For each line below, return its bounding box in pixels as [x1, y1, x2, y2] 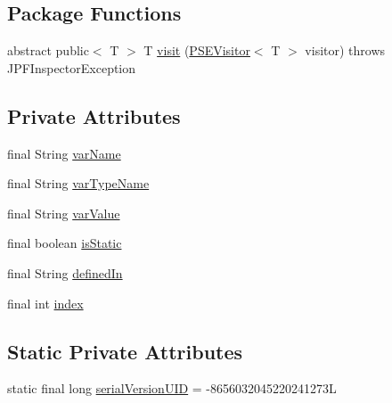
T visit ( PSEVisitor [143, 41, 250, 60]
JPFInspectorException [7, 58, 136, 77]
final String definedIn [7, 263, 123, 282]
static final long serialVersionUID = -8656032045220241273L [7, 379, 337, 398]
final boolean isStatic [7, 234, 122, 252]
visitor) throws [305, 41, 386, 60]
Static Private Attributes [7, 337, 243, 365]
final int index [7, 293, 84, 312]
